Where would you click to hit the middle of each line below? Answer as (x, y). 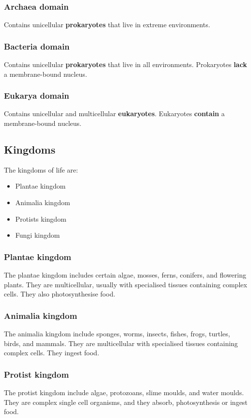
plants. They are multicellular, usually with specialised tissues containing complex (125, 284)
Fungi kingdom (38, 235)
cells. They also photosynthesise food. (60, 294)
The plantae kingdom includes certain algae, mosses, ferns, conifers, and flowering (125, 275)
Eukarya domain (37, 96)
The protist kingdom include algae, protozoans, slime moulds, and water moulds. (124, 392)
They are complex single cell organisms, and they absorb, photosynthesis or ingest (126, 402)
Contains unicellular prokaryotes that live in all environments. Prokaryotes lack (125, 64)
